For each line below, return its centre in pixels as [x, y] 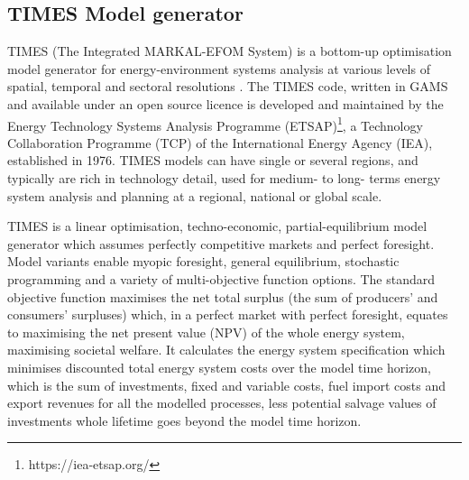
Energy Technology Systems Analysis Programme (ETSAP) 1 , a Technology [215, 124]
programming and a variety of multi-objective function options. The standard [221, 278]
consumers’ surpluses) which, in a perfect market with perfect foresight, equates [228, 314]
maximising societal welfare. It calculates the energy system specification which [226, 350]
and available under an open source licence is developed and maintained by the [225, 103]
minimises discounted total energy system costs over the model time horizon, [219, 367]
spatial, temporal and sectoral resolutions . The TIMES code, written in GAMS [228, 86]
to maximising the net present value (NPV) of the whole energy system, [206, 332]
